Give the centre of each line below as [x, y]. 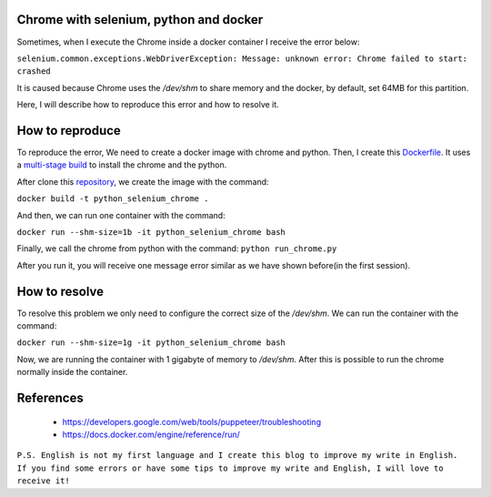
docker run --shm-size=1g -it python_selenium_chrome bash [151, 343]
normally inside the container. [72, 372]
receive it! [43, 481]
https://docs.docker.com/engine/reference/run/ [151, 434]
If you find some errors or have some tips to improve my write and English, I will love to [230, 468]
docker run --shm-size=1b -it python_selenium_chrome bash [151, 232]
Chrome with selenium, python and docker [140, 20]
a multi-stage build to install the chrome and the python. [122, 165]
